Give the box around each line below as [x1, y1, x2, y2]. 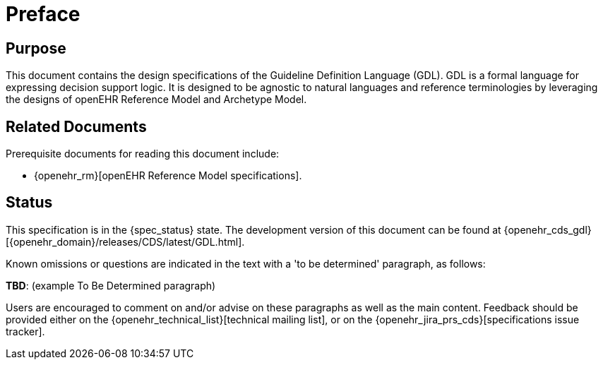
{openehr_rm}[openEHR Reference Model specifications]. [34, 169, 302, 182]
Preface [6, 2, 80, 26]
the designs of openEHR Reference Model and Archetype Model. [6, 93, 307, 106]
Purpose [6, 39, 66, 57]
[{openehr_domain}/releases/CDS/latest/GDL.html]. [6, 235, 245, 248]
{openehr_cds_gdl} [503, 223, 592, 236]
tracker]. [6, 325, 45, 337]
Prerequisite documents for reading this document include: [6, 148, 280, 160]
